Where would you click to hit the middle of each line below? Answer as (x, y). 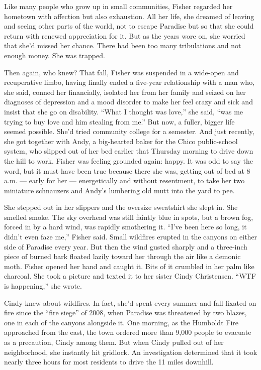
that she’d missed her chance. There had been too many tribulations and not (123, 45)
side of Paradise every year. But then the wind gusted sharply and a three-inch (126, 246)
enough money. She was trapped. (55, 55)
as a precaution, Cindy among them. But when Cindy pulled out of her (114, 342)
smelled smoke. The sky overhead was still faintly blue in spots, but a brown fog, (129, 217)
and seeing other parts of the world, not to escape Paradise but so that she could (129, 26)
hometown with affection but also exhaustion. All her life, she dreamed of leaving (129, 16)
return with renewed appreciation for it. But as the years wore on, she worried (125, 35)
